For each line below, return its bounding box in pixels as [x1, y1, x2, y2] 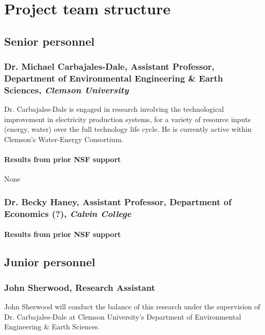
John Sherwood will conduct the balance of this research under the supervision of [4, 301, 260, 311]
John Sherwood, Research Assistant [4, 281, 156, 293]
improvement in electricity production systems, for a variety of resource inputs [4, 113, 251, 124]
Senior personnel [4, 33, 95, 49]
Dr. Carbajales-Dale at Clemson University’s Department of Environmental [4, 311, 241, 322]
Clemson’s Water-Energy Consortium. [4, 134, 123, 144]
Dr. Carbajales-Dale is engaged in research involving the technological [4, 104, 224, 114]
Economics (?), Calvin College [4, 207, 131, 220]
